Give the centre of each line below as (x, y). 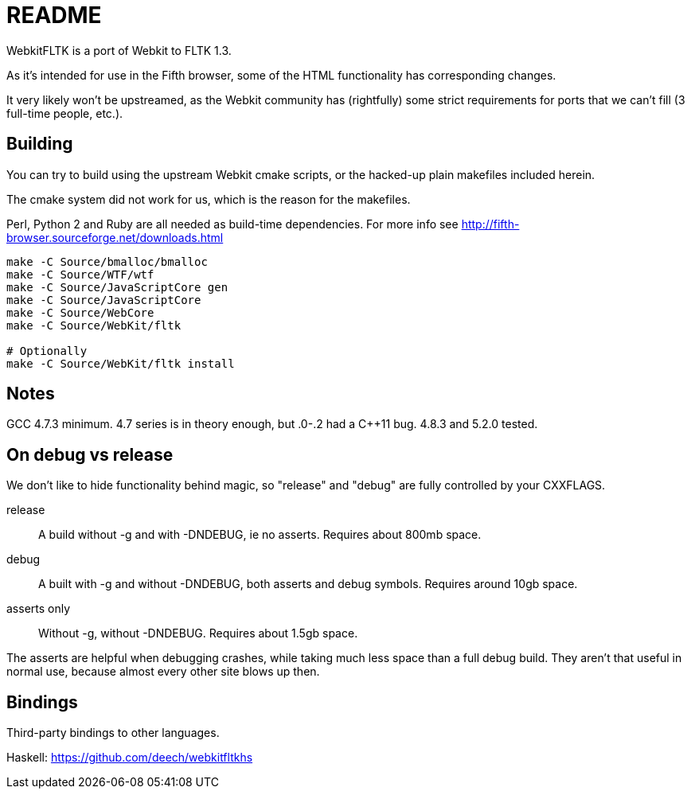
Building (40, 144)
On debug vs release (90, 454)
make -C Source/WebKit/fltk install (121, 363)
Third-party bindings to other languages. (113, 733)
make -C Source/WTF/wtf (80, 274)
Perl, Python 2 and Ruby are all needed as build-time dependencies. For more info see (232, 224)
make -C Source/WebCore (80, 312)
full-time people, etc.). (65, 113)
